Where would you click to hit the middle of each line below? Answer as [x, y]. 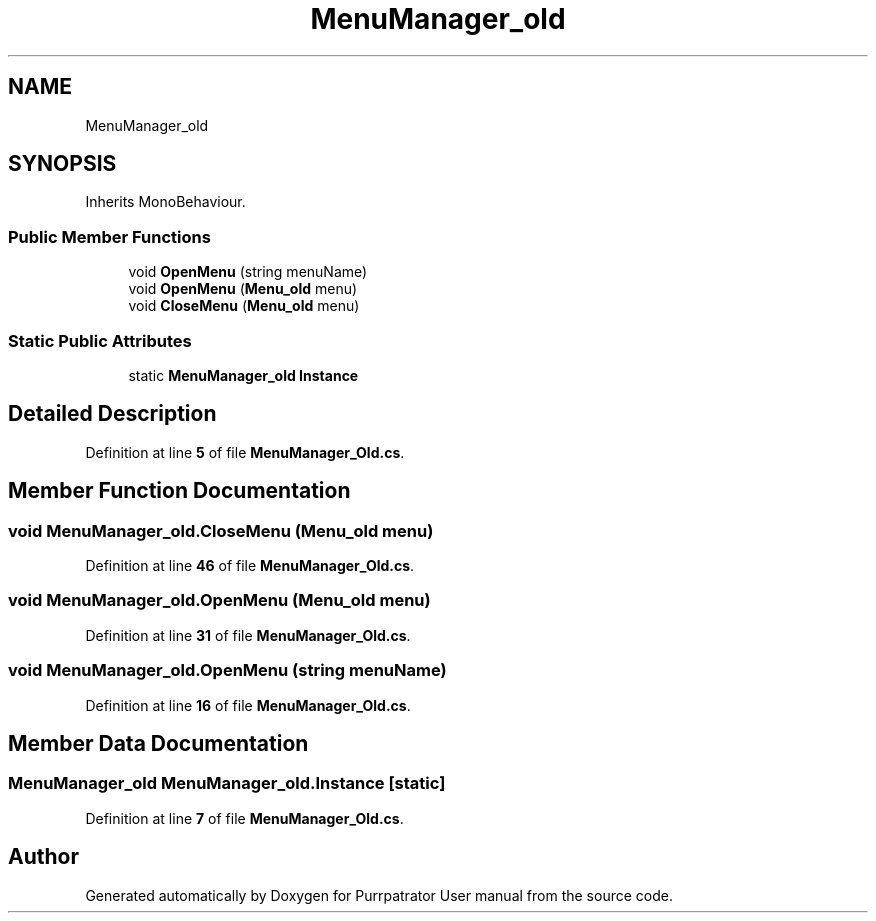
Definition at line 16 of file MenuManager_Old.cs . [248, 705]
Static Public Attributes [100, 340]
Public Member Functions [109, 236]
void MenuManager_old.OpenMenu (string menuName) [227, 670]
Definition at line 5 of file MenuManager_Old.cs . [245, 452]
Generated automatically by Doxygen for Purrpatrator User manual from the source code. [379, 895]
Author [43, 857]
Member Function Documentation [179, 491]
